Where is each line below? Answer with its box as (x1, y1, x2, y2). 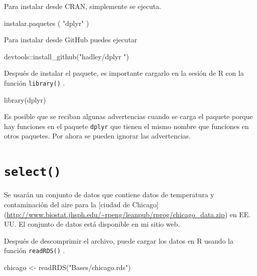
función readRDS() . (4, 245, 65, 256)
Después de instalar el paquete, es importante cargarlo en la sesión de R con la (4, 68, 244, 78)
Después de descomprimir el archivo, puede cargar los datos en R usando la (4, 235, 234, 246)
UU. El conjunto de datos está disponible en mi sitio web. (4, 219, 180, 229)
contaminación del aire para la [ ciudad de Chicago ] (4, 199, 159, 209)
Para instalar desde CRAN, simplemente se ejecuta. (4, 1, 162, 11)
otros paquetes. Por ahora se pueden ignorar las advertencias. (4, 131, 191, 141)
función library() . (4, 77, 65, 88)
